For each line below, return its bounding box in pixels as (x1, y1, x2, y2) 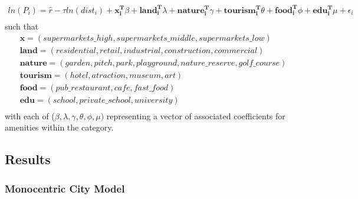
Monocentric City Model (5, 181, 125, 195)
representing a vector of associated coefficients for (106, 109, 285, 122)
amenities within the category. (5, 121, 114, 133)
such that (5, 19, 39, 32)
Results (5, 150, 51, 168)
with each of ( (5, 109, 55, 122)
